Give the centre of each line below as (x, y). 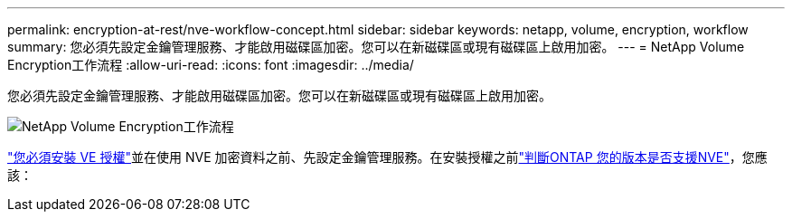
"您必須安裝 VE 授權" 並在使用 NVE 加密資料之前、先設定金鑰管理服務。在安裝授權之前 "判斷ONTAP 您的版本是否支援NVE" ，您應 (387, 157)
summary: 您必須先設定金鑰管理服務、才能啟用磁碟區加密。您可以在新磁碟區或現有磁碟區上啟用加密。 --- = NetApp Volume (376, 47)
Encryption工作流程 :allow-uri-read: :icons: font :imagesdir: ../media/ (211, 65)
